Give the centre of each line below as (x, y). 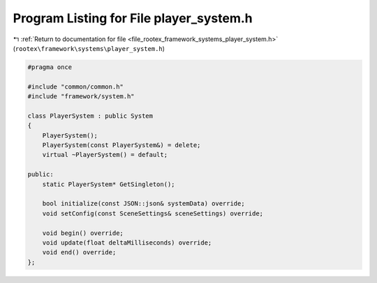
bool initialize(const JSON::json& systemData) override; (143, 204)
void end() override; (79, 252)
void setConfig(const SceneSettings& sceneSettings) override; (153, 213)
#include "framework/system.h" (81, 97)
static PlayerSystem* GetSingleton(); (109, 184)
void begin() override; (83, 233)
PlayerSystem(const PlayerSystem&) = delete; (121, 145)
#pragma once (50, 67)
